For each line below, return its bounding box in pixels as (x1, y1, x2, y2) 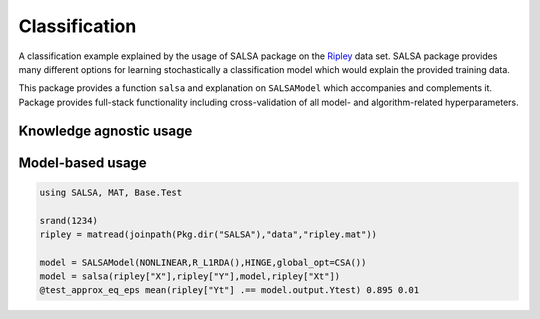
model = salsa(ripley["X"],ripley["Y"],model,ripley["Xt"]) (39, 271, 341, 282)
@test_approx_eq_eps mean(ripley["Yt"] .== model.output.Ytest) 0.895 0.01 (39, 285, 420, 296)
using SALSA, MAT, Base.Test (39, 186, 183, 198)
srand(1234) (39, 215, 99, 226)
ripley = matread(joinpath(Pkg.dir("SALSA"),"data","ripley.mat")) (39, 228, 378, 240)
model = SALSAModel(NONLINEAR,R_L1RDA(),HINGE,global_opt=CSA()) (39, 256, 367, 268)
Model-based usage (18, 154, 147, 171)
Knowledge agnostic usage (18, 122, 193, 139)
